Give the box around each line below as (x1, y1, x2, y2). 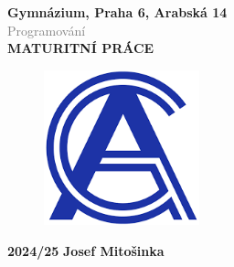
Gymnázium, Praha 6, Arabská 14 (7, 3, 228, 21)
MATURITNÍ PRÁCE (7, 38, 154, 58)
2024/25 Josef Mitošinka (7, 240, 165, 260)
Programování (7, 20, 86, 39)
